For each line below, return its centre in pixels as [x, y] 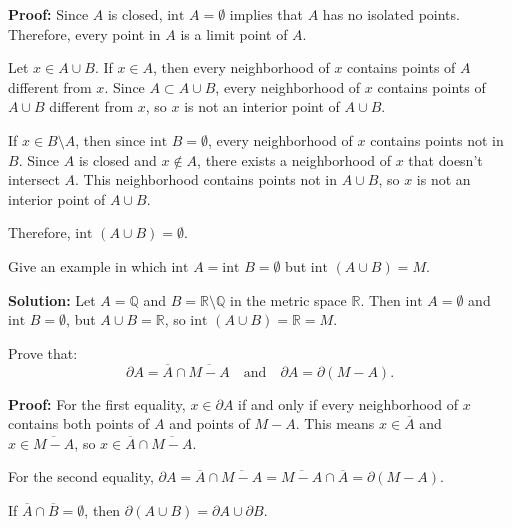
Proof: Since [48, 14]
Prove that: [43, 352]
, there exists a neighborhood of [294, 159]
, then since [110, 139]
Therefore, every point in [84, 33]
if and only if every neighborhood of [348, 403]
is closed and [117, 159]
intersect [34, 179]
